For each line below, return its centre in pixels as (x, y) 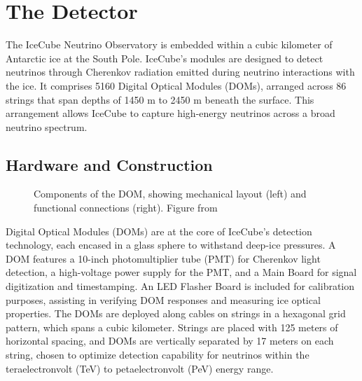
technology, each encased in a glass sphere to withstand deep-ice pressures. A (171, 245)
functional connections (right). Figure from (126, 208)
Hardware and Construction (109, 164)
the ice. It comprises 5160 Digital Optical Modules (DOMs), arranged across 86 (176, 85)
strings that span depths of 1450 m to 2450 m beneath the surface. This (160, 99)
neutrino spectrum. (47, 126)
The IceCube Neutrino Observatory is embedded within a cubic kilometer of (169, 44)
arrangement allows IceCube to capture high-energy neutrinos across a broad (170, 113)
